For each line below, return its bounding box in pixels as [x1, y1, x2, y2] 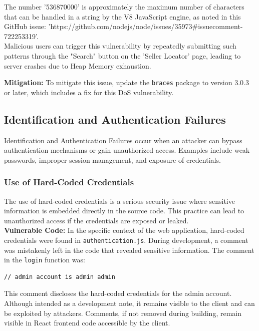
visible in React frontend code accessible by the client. [4, 317, 170, 328]
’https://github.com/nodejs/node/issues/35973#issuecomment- [48, 21, 243, 32]
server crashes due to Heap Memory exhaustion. [4, 60, 151, 71]
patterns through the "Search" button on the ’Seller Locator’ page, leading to [4, 50, 241, 61]
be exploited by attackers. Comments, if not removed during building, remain [4, 307, 241, 318]
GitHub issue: [4, 21, 46, 32]
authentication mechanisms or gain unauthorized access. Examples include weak [4, 145, 250, 155]
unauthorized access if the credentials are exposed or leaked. [4, 215, 189, 225]
